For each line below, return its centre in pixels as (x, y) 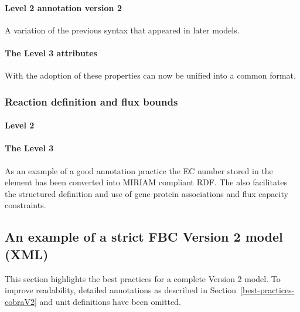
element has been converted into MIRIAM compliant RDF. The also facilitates (146, 182)
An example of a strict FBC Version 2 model (144, 237)
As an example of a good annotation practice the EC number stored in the (139, 170)
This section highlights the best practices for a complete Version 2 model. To (143, 278)
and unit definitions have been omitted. (110, 301)
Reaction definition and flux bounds (91, 101)
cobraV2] (21, 301)
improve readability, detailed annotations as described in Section (121, 290)
